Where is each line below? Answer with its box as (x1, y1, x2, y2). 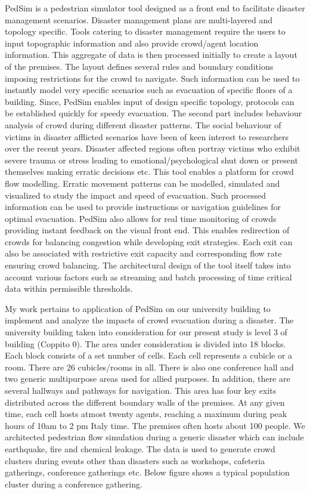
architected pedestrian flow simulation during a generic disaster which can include (5, 431, 304, 443)
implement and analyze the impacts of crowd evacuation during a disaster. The (5, 314, 294, 326)
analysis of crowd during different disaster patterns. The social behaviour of (5, 118, 281, 131)
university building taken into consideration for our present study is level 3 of (5, 326, 287, 338)
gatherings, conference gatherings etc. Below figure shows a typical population (5, 466, 290, 478)
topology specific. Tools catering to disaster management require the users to (5, 25, 286, 38)
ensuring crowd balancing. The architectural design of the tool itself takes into (5, 259, 291, 271)
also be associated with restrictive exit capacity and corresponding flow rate (5, 247, 282, 260)
